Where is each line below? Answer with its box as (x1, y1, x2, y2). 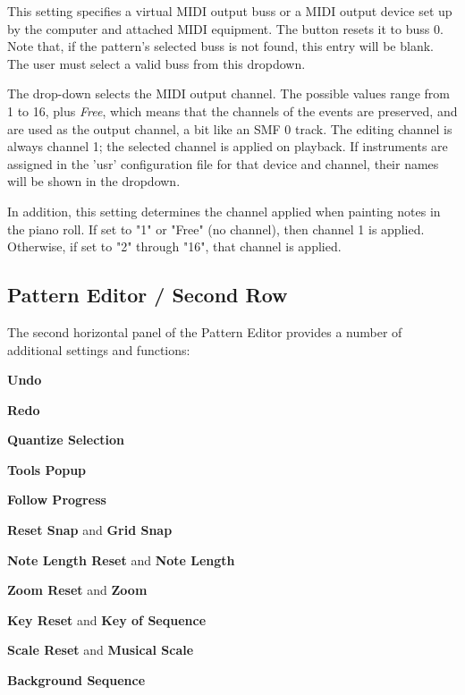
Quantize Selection (7, 430, 125, 449)
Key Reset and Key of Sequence (7, 610, 207, 629)
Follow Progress (7, 490, 106, 509)
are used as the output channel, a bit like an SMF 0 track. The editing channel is (7, 119, 452, 138)
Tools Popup (7, 460, 87, 479)
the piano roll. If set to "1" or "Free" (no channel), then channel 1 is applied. (7, 219, 425, 238)
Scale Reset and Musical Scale (7, 640, 194, 659)
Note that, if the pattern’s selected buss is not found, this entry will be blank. (7, 37, 434, 55)
